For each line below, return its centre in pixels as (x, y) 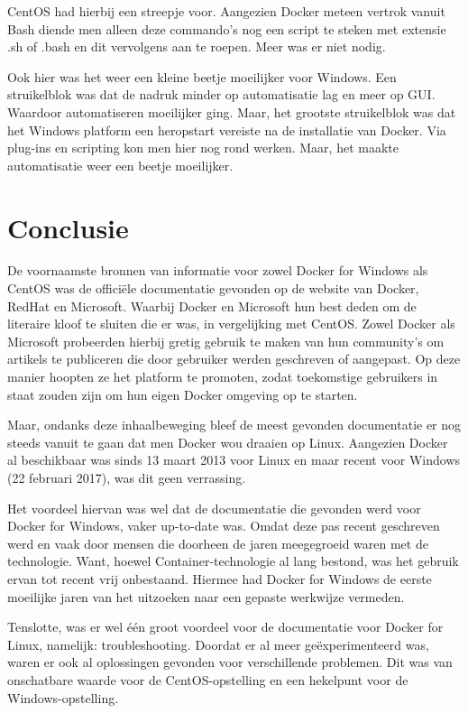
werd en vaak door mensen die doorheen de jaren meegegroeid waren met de (218, 543)
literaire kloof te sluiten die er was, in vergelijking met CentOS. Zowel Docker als (231, 324)
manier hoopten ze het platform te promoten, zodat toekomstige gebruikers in (223, 377)
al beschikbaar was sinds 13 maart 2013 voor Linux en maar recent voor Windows (234, 460)
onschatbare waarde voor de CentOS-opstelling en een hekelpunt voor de (208, 679)
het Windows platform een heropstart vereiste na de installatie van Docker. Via (227, 130)
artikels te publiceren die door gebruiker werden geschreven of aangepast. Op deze (234, 359)
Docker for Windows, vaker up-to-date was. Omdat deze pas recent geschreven (224, 526)
